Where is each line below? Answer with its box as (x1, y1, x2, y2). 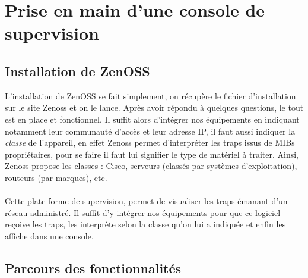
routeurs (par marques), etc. (5, 171, 107, 183)
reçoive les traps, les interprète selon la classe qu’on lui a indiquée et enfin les (5, 218, 286, 230)
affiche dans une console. (5, 229, 94, 242)
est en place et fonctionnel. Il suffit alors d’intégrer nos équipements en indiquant (5, 113, 300, 125)
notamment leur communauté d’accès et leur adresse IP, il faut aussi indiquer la (5, 124, 296, 137)
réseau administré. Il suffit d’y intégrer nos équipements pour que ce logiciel (5, 206, 281, 218)
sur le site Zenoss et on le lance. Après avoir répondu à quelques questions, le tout (5, 101, 304, 114)
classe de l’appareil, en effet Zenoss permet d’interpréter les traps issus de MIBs (5, 136, 295, 149)
